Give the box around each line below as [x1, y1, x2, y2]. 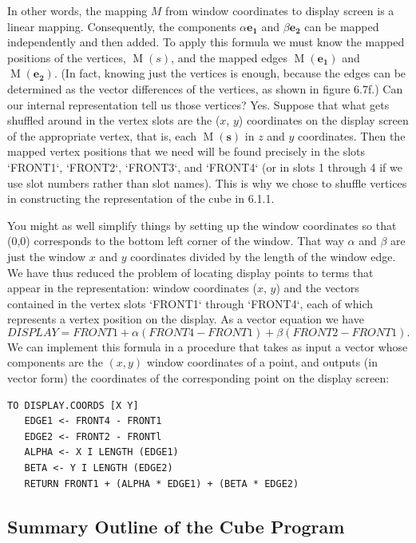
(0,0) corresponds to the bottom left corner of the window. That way [7, 232, 344, 249]
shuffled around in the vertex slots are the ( [7, 112, 220, 129]
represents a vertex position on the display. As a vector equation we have [7, 311, 364, 327]
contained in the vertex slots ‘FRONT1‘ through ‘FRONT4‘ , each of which [7, 295, 373, 311]
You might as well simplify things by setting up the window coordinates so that [7, 216, 397, 233]
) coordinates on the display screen [238, 112, 409, 129]
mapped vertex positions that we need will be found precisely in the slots [7, 143, 366, 160]
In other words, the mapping [7, 2, 148, 18]
